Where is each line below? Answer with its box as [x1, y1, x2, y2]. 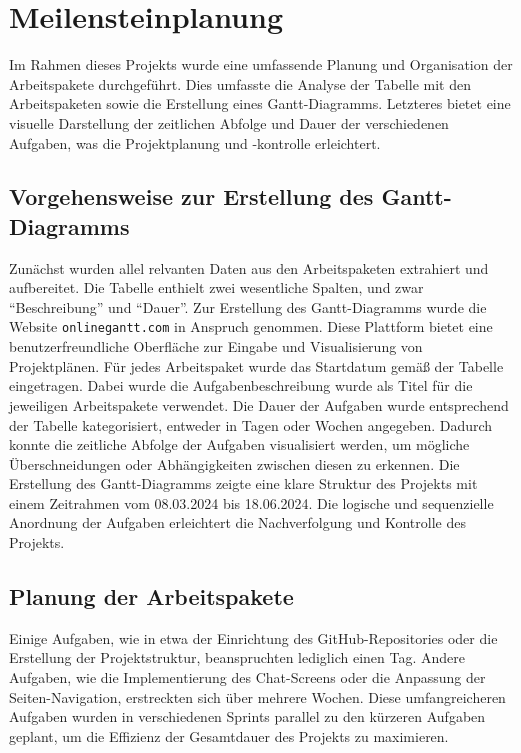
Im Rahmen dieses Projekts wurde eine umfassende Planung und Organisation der [9, 54, 513, 75]
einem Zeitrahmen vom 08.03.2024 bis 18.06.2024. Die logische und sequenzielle [9, 492, 494, 513]
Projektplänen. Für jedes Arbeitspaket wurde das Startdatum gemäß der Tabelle [9, 355, 504, 376]
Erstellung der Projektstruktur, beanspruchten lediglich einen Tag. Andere [9, 647, 465, 668]
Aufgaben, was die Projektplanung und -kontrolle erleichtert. [9, 132, 381, 153]
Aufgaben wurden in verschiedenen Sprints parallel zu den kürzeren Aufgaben [9, 706, 486, 727]
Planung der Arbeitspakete [9, 581, 294, 612]
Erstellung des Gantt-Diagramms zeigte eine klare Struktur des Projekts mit [9, 473, 478, 494]
